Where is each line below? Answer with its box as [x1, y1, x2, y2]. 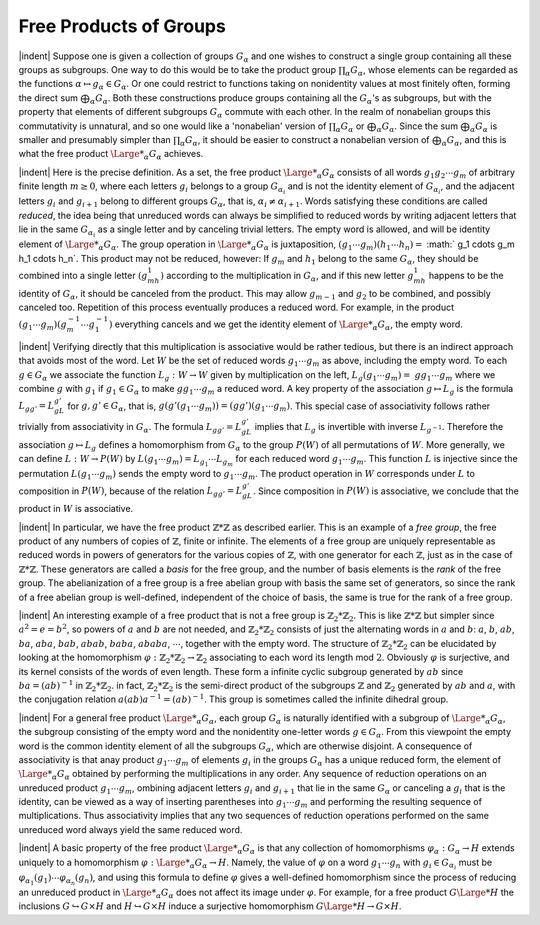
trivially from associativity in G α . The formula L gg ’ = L [18, 420, 242, 435]
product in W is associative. [18, 503, 134, 515]
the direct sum [18, 91, 79, 104]
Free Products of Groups [18, 15, 227, 37]
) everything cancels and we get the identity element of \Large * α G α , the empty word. [108, 318, 464, 332]
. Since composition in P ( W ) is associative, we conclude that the [252, 485, 519, 497]
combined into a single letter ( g [18, 269, 149, 281]
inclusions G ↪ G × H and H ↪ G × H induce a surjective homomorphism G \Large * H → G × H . [18, 900, 402, 912]
